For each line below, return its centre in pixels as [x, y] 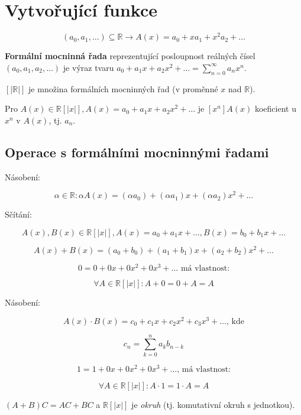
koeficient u [275, 108]
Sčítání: [18, 214]
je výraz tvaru [88, 67]
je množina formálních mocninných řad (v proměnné [123, 88]
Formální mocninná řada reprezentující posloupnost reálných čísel [130, 56]
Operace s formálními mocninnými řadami [137, 152]
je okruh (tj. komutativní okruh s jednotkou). [213, 404]
